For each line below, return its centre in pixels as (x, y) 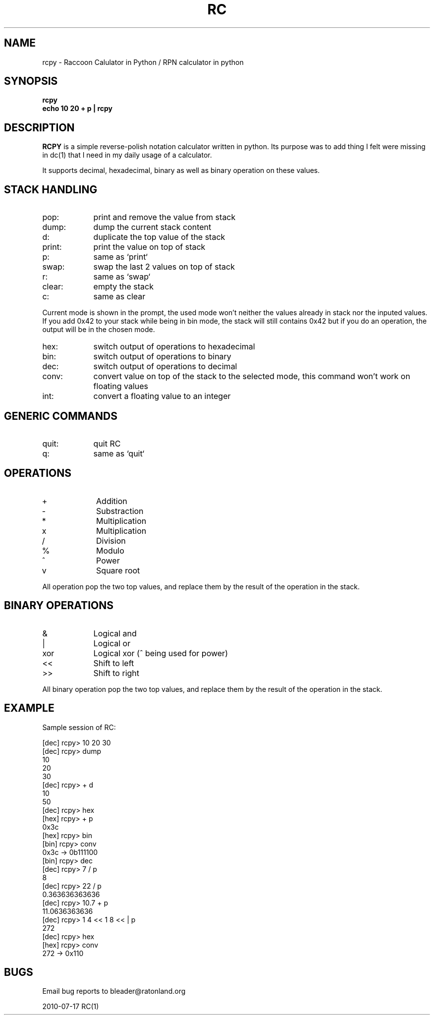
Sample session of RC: (79, 727)
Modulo (110, 550)
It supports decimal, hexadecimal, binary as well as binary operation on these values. (181, 170)
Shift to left (114, 663)
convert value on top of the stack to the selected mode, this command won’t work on (252, 376)
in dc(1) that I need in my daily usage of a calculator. (127, 155)
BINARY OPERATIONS (59, 606)
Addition (112, 501)
